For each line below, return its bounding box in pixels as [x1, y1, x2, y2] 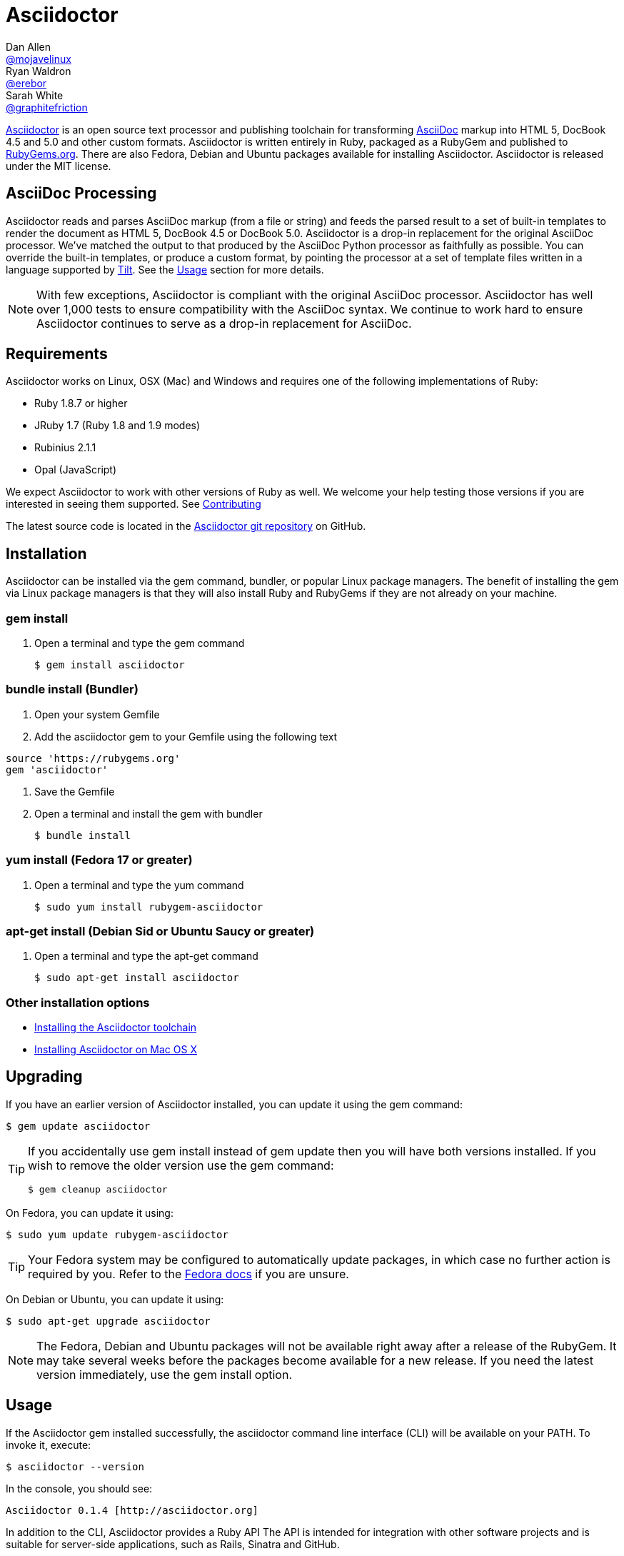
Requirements [6, 345, 108, 363]
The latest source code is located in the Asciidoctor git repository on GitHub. [6, 520, 366, 533]
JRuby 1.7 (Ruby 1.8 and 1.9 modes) [34, 419, 201, 432]
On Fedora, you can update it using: [6, 1206, 173, 1219]
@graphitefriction [6, 101, 88, 114]
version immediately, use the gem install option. [36, 1367, 292, 1382]
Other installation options [6, 995, 150, 1010]
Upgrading [6, 1068, 83, 1086]
